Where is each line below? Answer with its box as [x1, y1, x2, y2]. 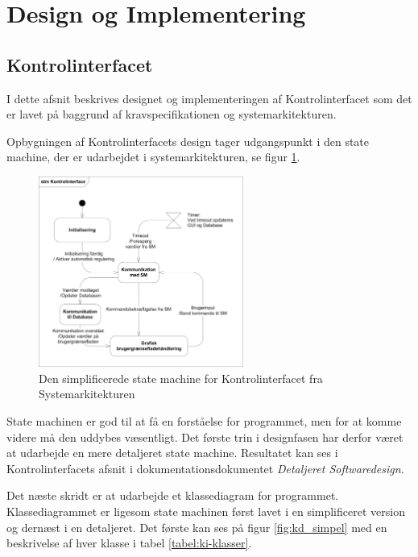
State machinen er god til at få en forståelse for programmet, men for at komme [6, 412, 402, 429]
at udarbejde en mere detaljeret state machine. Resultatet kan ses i [6, 444, 338, 461]
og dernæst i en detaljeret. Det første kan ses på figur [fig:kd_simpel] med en [6, 518, 387, 535]
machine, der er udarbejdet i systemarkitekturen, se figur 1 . [6, 148, 300, 165]
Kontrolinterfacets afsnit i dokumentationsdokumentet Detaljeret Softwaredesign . [6, 459, 404, 476]
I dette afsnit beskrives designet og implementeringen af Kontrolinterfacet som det [6, 89, 412, 106]
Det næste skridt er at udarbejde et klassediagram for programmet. [6, 487, 339, 504]
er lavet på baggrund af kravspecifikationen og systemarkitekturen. [6, 106, 337, 123]
